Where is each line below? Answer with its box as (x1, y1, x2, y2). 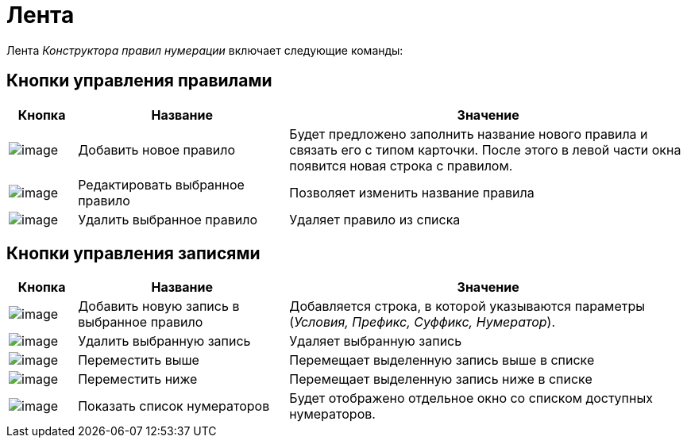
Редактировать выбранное (78, 176, 245, 193)
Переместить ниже (78, 371, 198, 388)
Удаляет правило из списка (289, 211, 461, 228)
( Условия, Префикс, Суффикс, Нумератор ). (289, 314, 556, 331)
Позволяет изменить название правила (289, 184, 535, 201)
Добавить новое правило (78, 141, 236, 158)
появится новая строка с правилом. (289, 157, 513, 174)
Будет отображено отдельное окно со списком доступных (289, 390, 653, 407)
